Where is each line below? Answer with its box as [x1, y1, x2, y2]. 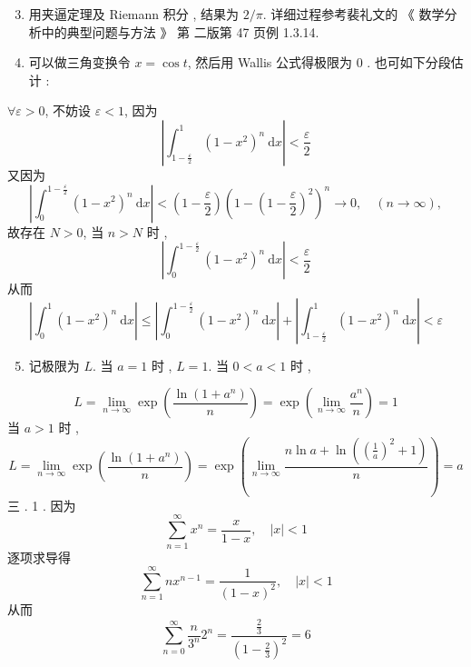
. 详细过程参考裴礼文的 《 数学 [262, 5, 445, 23]
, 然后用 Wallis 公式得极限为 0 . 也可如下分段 [187, 53, 451, 72]
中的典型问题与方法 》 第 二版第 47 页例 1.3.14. [41, 22, 319, 41]
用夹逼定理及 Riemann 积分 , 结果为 [28, 5, 239, 23]
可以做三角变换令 [28, 53, 131, 72]
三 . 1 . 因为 [7, 495, 76, 514]
